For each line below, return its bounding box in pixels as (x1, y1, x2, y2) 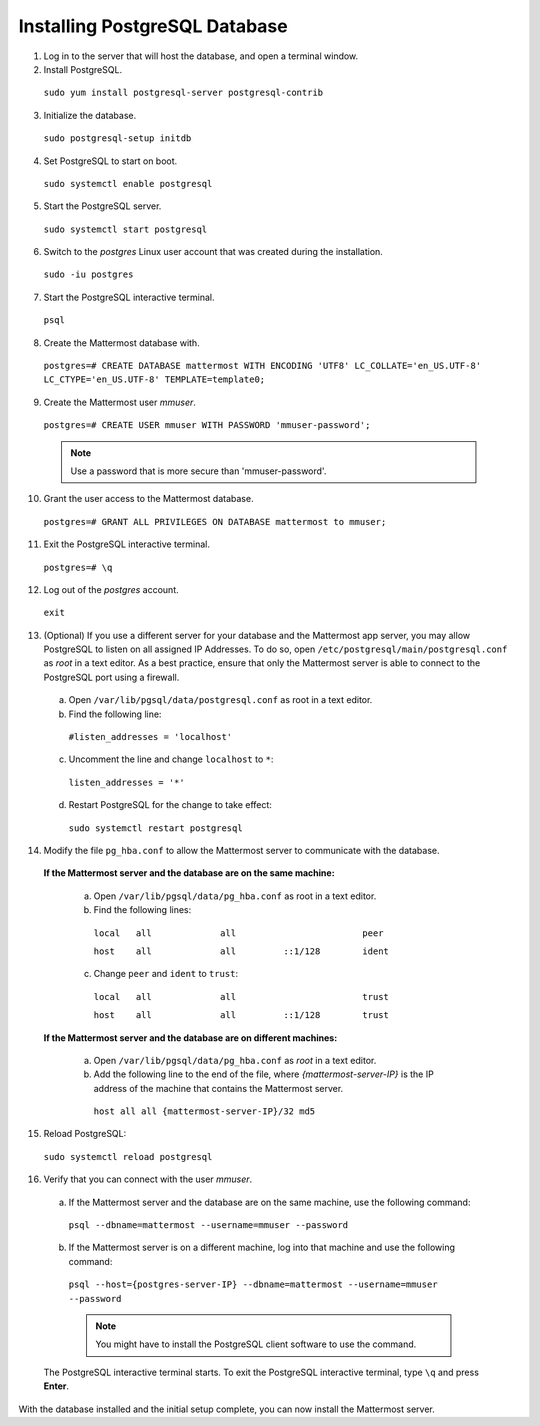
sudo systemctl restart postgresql (68, 822, 244, 834)
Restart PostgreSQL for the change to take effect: (68, 799, 272, 811)
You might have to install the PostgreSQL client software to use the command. (95, 1338, 417, 1350)
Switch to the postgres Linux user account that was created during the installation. (43, 246, 384, 258)
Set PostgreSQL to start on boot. (43, 155, 178, 167)
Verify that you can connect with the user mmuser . (43, 1173, 253, 1185)
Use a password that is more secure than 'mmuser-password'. (70, 465, 327, 477)
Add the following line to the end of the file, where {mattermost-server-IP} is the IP (93, 1068, 434, 1080)
